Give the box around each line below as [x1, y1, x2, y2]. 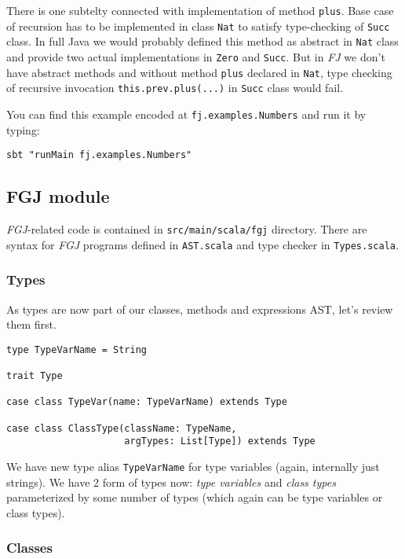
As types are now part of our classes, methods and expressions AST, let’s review [6, 300, 393, 317]
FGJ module [6, 184, 110, 208]
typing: [6, 121, 40, 138]
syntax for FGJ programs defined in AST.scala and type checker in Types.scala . [6, 236, 399, 252]
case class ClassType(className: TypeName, [6, 422, 237, 434]
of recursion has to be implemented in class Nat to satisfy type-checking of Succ [6, 17, 390, 34]
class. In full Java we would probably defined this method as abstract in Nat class [6, 33, 399, 50]
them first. [6, 316, 57, 333]
